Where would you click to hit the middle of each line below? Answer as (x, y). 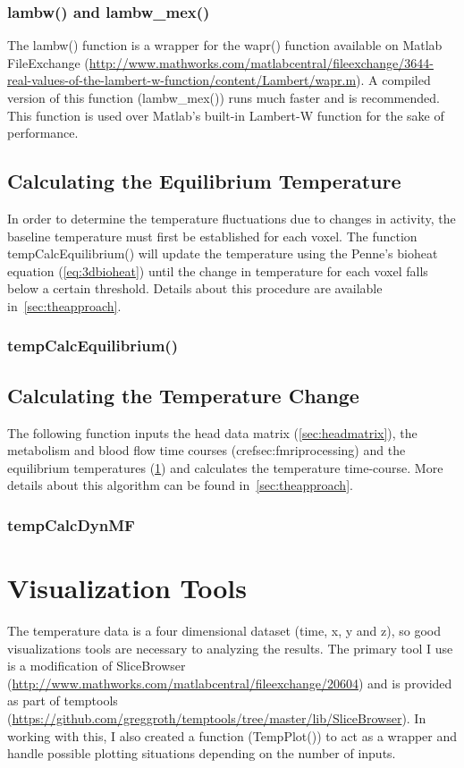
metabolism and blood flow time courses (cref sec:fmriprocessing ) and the (207, 450)
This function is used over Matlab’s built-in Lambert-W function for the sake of (226, 115)
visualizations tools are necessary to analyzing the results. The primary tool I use (230, 648)
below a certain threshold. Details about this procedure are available (195, 288)
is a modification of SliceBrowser (97, 666)
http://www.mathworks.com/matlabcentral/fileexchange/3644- (261, 62)
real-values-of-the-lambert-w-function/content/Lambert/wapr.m (182, 80)
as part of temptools (63, 700)
